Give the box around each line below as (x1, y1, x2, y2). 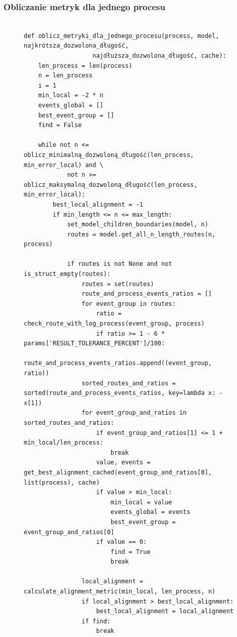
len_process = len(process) (38, 62, 132, 69)
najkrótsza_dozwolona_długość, (24, 42, 129, 50)
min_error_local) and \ (24, 161, 104, 169)
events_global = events (110, 508, 191, 516)
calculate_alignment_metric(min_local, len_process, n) (24, 588, 216, 595)
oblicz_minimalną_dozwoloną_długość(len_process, (24, 151, 194, 158)
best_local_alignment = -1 (53, 201, 144, 208)
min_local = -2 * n (38, 92, 104, 99)
